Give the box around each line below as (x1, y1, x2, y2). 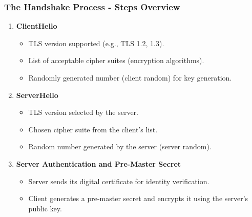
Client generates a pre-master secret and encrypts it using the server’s (28, 193, 248, 204)
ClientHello (16, 21, 57, 31)
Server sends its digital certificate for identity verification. (28, 175, 209, 186)
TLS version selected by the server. (28, 107, 138, 117)
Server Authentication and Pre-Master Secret (16, 158, 181, 169)
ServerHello (16, 89, 58, 100)
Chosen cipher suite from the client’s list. (28, 124, 158, 134)
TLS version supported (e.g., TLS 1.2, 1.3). (28, 37, 164, 48)
